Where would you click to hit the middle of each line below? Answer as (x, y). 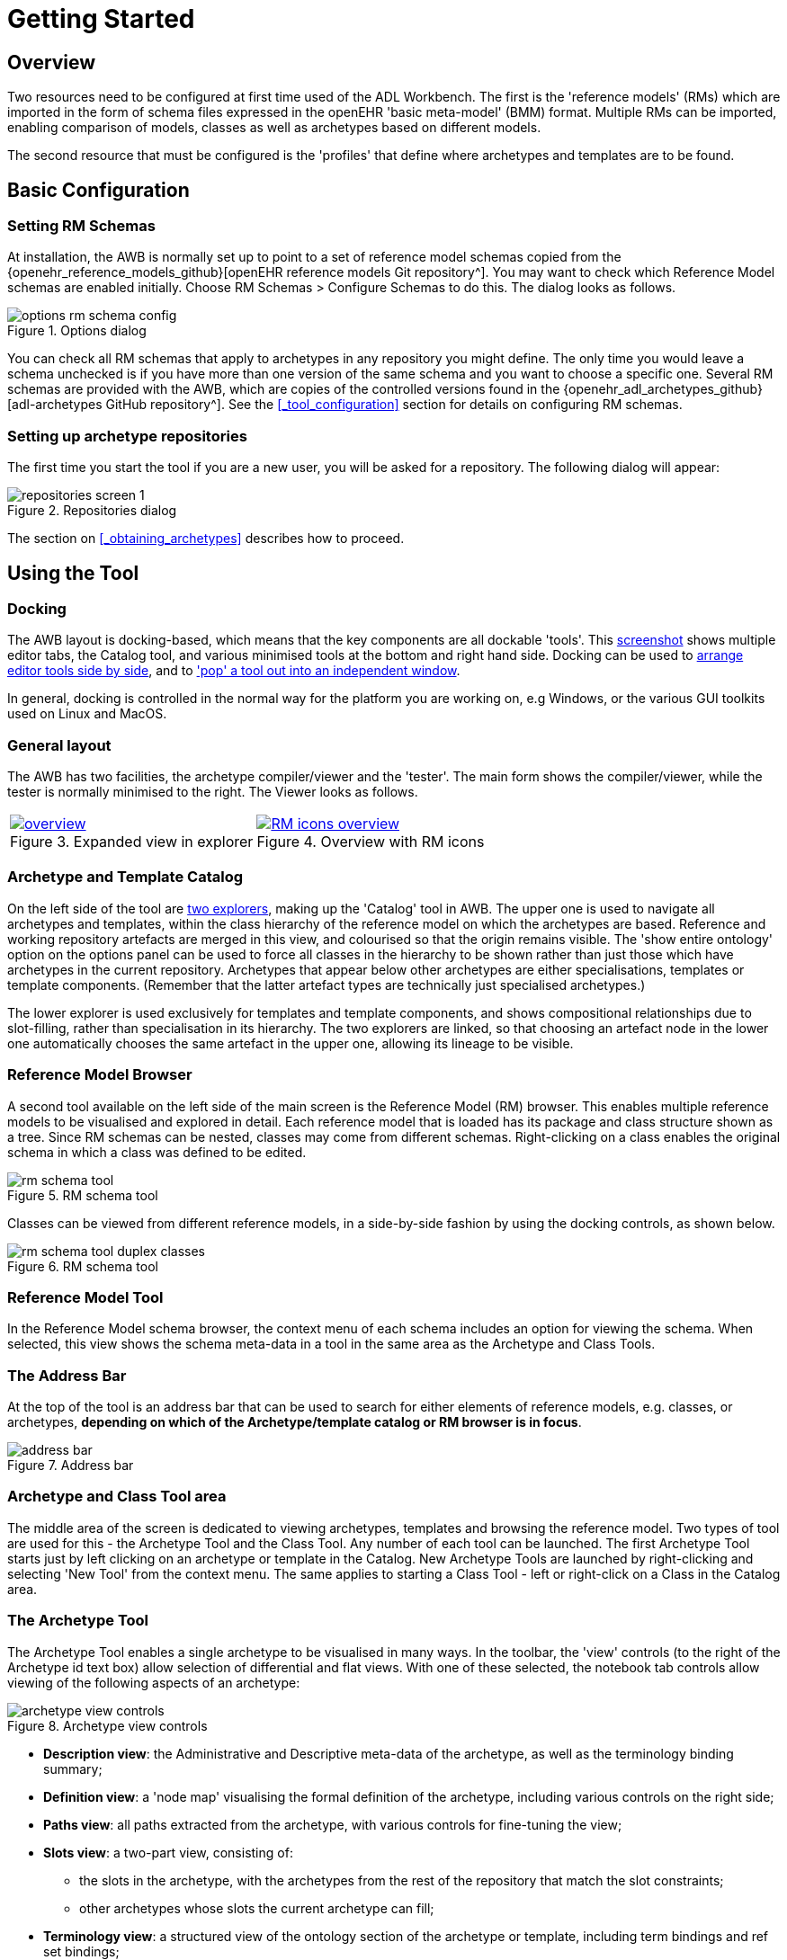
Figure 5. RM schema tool (83, 1195)
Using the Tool (73, 573)
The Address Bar (67, 1375)
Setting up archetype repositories (127, 436)
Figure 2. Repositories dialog (92, 511)
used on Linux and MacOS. (87, 714)
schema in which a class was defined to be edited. (157, 1152)
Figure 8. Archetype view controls (107, 1725)
